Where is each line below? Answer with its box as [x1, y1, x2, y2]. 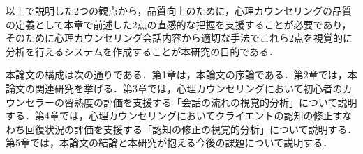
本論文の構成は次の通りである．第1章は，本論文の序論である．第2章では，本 [6, 67, 357, 82]
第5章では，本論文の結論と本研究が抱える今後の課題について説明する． [6, 135, 333, 150]
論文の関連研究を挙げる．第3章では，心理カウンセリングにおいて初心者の [6, 80, 343, 95]
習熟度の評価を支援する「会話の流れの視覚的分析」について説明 [64, 94, 357, 109]
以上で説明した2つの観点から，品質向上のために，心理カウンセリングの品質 [6, 3, 352, 17]
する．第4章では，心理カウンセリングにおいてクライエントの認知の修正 [6, 108, 333, 123]
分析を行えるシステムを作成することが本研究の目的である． [6, 44, 279, 58]
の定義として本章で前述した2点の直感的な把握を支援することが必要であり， [6, 17, 352, 31]
